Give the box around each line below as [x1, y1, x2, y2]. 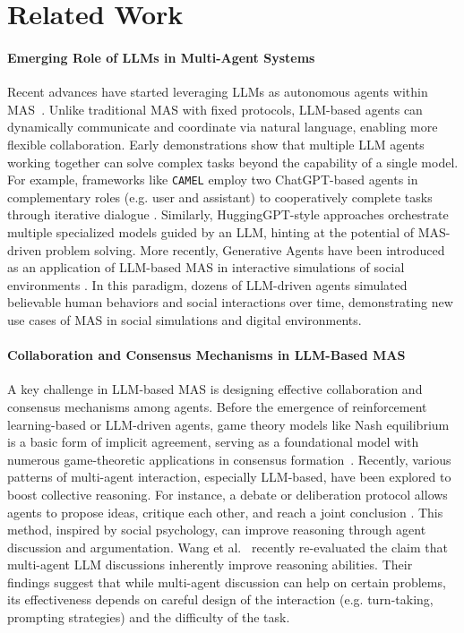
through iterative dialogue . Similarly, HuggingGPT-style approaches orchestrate [7, 205, 449, 224]
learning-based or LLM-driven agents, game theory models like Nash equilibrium [7, 415, 450, 433]
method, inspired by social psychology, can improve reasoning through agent [7, 520, 426, 539]
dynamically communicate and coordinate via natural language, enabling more [7, 117, 438, 136]
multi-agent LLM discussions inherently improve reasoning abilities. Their [7, 555, 413, 574]
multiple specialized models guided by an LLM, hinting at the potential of [7, 222, 415, 241]
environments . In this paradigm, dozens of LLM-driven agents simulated [7, 275, 408, 294]
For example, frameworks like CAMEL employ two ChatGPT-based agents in [7, 170, 418, 189]
